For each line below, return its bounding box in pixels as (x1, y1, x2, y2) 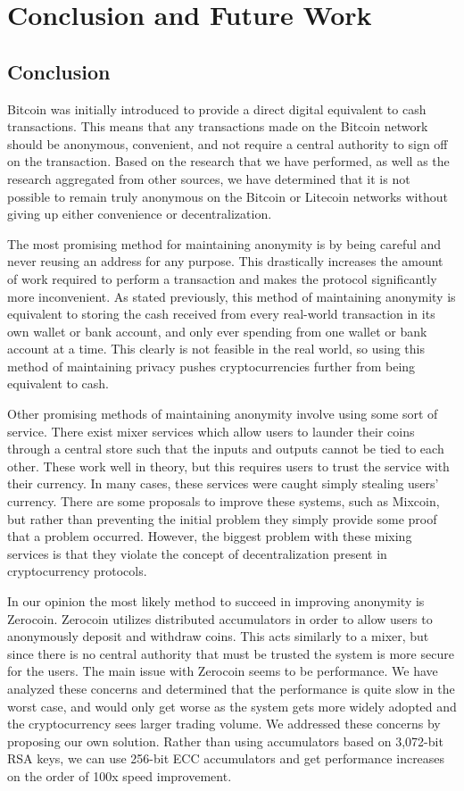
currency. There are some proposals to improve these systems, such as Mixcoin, (7, 492, 440, 511)
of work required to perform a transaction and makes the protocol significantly (7, 269, 437, 287)
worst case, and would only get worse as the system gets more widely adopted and (7, 696, 457, 715)
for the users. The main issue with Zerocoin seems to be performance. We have (7, 662, 438, 680)
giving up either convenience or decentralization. (7, 204, 272, 223)
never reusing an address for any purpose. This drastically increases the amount (7, 252, 443, 271)
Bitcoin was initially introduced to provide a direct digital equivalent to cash (7, 99, 427, 118)
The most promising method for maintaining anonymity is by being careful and (7, 234, 442, 253)
